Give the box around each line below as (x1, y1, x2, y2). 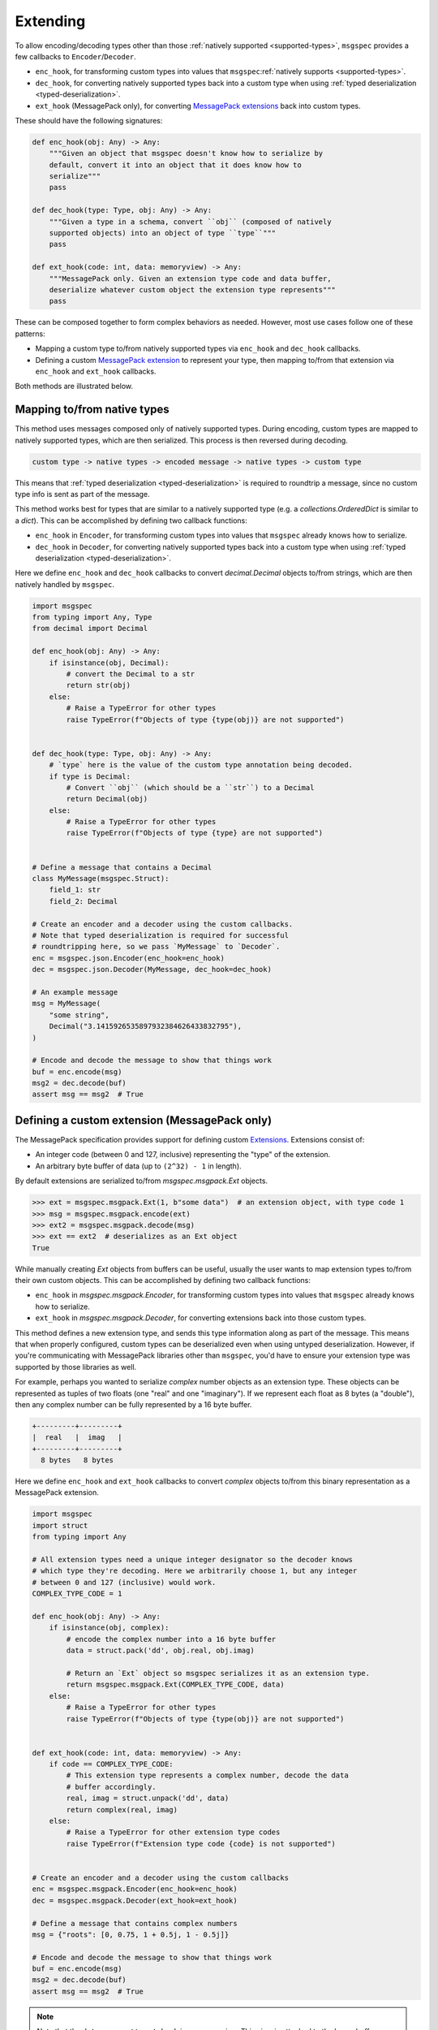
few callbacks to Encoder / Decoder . (15, 51, 137, 61)
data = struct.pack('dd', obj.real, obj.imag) (66, 1646, 255, 1656)
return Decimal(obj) (66, 794, 148, 804)
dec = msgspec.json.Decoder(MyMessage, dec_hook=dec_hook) (32, 965, 272, 974)
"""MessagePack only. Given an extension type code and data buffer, (49, 274, 332, 283)
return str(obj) (66, 680, 131, 690)
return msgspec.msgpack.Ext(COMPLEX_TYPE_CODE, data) (66, 1680, 285, 1689)
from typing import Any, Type (32, 613, 152, 622)
